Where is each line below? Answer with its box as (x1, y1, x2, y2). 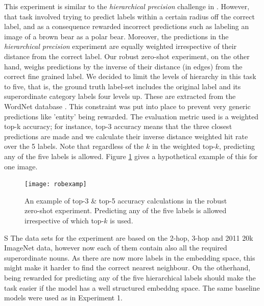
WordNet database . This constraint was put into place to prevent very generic (4, 100, 251, 111)
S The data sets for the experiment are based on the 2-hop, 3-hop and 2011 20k (4, 232, 253, 243)
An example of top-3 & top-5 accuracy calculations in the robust (25, 195, 227, 206)
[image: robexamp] (25, 181, 87, 188)
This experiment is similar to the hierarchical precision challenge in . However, (4, 1, 250, 11)
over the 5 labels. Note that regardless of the (4, 141, 144, 151)
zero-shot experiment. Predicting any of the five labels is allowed (25, 205, 227, 216)
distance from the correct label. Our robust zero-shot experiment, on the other (4, 50, 250, 61)
